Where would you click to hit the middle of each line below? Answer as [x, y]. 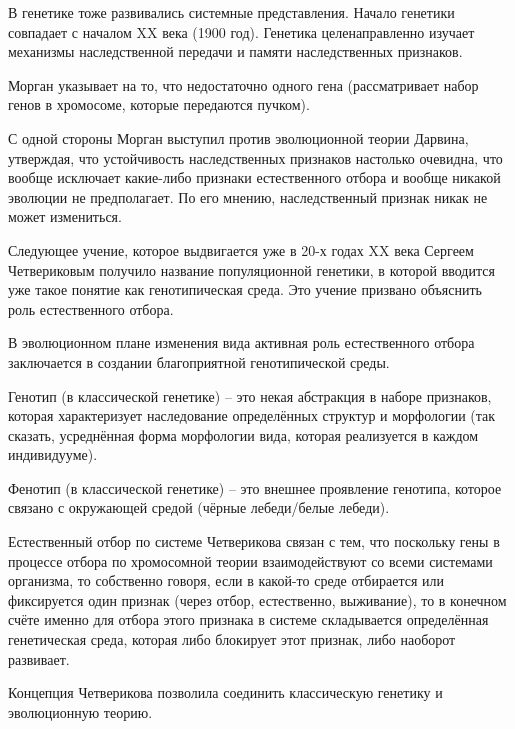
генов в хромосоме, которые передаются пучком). [159, 104]
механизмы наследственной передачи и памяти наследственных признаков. [235, 51]
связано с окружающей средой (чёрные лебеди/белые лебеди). [199, 507]
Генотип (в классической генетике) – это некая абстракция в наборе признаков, [250, 395]
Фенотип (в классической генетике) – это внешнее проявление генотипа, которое [255, 487]
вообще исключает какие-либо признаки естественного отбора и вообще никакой [254, 177]
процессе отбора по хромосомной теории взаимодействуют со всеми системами [250, 560]
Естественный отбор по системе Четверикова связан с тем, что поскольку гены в [254, 541]
